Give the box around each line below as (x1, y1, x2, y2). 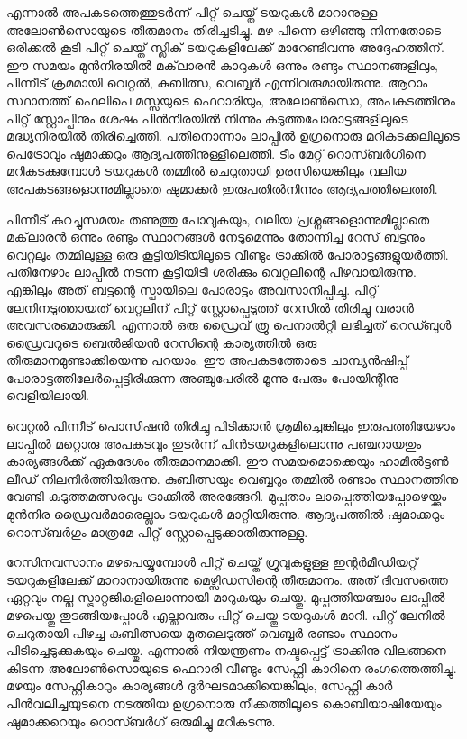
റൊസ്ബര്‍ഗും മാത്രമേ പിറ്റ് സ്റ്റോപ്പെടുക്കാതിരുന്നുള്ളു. (6, 522, 308, 541)
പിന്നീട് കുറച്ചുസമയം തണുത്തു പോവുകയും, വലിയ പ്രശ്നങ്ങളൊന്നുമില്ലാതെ (6, 209, 430, 228)
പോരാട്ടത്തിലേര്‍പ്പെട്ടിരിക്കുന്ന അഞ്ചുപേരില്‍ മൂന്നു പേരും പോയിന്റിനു (6, 368, 398, 387)
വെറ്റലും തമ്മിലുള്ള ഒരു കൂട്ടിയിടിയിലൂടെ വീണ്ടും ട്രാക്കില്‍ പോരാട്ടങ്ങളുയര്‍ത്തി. (6, 244, 449, 263)
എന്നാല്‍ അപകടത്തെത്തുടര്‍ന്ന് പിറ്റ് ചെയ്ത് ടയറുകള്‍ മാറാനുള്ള (6, 3, 378, 21)
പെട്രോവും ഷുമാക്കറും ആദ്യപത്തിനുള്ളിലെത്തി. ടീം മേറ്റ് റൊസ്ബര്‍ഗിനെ (6, 143, 426, 162)
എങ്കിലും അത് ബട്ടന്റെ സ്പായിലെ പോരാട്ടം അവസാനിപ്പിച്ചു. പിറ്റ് (6, 279, 378, 298)
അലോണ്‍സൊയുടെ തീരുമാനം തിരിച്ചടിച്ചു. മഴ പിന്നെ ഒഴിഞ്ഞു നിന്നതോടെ (6, 20, 441, 39)
